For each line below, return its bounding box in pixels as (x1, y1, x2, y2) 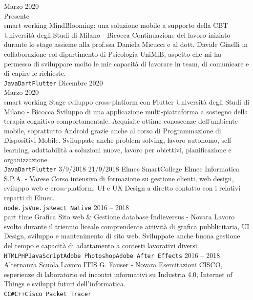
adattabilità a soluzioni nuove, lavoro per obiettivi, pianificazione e (32, 144, 232, 154)
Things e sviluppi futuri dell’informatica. (4, 279, 126, 289)
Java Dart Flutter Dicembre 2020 (4, 77, 103, 87)
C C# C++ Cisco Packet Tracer (4, 291, 92, 298)
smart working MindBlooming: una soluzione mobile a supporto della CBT (4, 20, 228, 30)
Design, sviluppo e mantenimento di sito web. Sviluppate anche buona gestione (4, 231, 240, 241)
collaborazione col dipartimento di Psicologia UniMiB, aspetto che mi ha (4, 48, 222, 59)
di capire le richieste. (4, 68, 66, 78)
